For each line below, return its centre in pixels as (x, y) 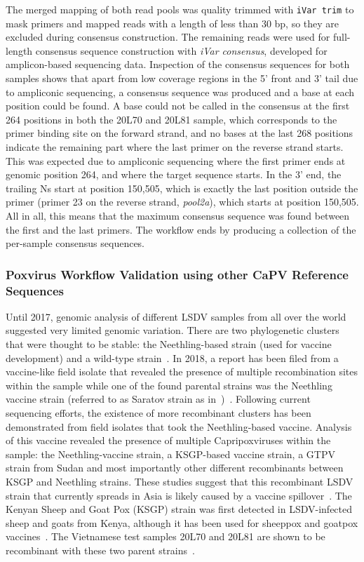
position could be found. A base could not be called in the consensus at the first (178, 106)
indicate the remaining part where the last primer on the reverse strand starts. (175, 147)
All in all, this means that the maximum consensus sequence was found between (178, 215)
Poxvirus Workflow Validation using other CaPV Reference (177, 274)
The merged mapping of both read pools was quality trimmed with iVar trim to (180, 9)
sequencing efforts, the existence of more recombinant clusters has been (159, 413)
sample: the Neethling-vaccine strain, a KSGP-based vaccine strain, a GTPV (170, 454)
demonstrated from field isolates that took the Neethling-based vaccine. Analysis (179, 426)
